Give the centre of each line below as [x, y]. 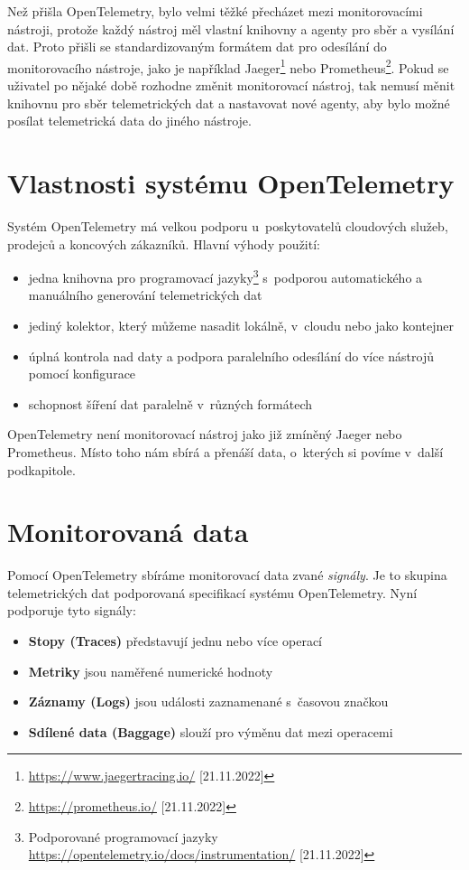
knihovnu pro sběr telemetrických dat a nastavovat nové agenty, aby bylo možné [229, 103]
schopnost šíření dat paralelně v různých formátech [170, 403]
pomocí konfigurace [82, 374]
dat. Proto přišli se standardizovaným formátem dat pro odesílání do [197, 47]
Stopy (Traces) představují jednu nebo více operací [175, 641]
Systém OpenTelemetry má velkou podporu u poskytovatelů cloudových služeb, [228, 225]
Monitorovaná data [128, 532]
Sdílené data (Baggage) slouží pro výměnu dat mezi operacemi [211, 731]
